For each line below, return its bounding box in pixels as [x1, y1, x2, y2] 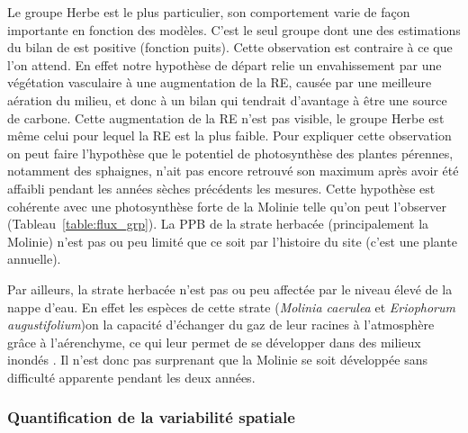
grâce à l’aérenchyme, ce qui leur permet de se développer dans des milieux [7, 332, 421, 351]
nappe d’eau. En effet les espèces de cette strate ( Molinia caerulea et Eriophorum [7, 297, 455, 316]
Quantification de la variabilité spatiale [7, 406, 295, 428]
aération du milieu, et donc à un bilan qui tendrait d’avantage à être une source [7, 90, 447, 109]
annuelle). [7, 249, 61, 268]
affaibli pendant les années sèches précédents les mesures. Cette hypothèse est [7, 178, 436, 197]
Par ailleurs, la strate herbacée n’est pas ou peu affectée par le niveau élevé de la [7, 279, 453, 298]
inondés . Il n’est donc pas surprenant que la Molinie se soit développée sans [7, 350, 427, 369]
